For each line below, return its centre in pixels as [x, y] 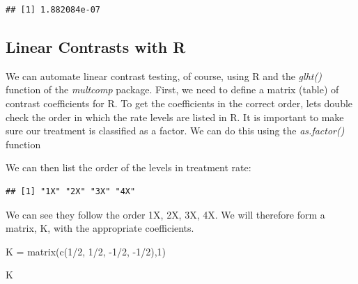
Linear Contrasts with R [96, 46]
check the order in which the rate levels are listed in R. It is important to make [175, 117]
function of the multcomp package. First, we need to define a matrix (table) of [172, 89]
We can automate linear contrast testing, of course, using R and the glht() [164, 76]
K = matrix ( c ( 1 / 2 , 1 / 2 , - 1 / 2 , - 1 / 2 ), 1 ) [86, 251]
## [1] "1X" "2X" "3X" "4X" [71, 191]
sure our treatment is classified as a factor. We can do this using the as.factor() [175, 131]
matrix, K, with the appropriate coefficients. [100, 228]
